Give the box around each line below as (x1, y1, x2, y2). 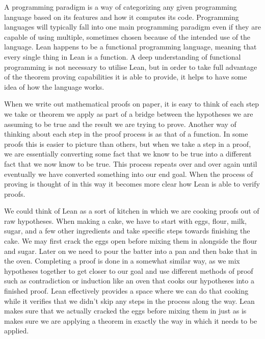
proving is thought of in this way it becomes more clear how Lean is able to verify (4, 178, 260, 189)
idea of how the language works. (4, 81, 104, 92)
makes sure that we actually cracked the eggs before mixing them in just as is (4, 305, 247, 316)
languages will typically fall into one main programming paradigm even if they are (4, 21, 261, 32)
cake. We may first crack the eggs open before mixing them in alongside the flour (4, 236, 257, 246)
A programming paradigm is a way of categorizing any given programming (4, 2, 237, 12)
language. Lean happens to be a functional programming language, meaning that (4, 41, 257, 52)
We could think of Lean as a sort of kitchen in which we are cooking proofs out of (4, 205, 259, 216)
